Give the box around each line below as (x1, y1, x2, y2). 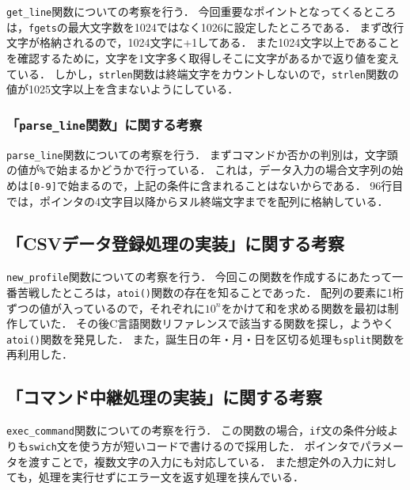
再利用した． (6, 346, 73, 363)
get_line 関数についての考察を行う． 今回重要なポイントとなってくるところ (6, 3, 397, 19)
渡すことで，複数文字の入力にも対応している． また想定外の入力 (28, 453, 364, 469)
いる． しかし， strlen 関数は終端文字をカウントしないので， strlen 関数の (17, 65, 400, 82)
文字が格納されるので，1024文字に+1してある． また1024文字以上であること (6, 34, 401, 51)
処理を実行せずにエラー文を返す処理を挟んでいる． (38, 469, 305, 485)
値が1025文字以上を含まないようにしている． (6, 81, 239, 97)
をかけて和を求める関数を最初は (221, 299, 388, 316)
